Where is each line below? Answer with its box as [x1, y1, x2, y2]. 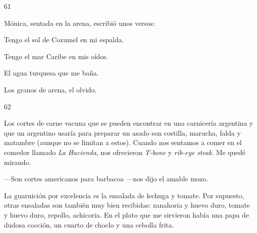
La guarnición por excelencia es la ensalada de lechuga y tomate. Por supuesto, [4, 190, 244, 200]
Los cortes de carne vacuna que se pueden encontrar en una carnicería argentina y [4, 118, 253, 128]
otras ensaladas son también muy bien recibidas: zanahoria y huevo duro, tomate [4, 200, 250, 210]
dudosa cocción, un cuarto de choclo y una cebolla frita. [4, 219, 174, 230]
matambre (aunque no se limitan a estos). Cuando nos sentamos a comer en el [4, 137, 242, 148]
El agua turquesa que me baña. [4, 68, 99, 78]
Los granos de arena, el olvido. [4, 84, 97, 94]
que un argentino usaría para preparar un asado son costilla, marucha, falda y [4, 127, 241, 138]
